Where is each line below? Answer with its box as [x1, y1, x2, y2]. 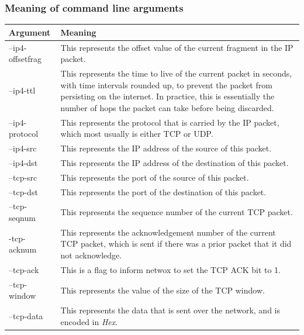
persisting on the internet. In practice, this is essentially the [60, 90, 275, 102]
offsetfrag [9, 53, 42, 65]
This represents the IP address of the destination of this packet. [60, 156, 289, 168]
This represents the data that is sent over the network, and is [60, 304, 280, 316]
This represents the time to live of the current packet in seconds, [60, 67, 292, 79]
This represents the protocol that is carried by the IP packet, [60, 116, 279, 128]
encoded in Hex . [60, 315, 118, 327]
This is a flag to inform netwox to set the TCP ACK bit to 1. [60, 263, 281, 275]
